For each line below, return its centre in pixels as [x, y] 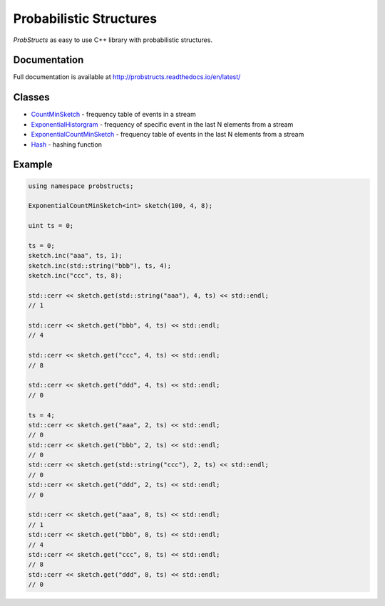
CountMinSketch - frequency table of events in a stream [113, 115]
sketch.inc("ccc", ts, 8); [75, 276]
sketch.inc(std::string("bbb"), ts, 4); [99, 266]
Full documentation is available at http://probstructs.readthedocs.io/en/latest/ [127, 77]
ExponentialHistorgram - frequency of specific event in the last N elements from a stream [162, 124]
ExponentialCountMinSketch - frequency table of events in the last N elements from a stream [168, 135]
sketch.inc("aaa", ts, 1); [75, 256]
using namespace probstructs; [81, 186]
